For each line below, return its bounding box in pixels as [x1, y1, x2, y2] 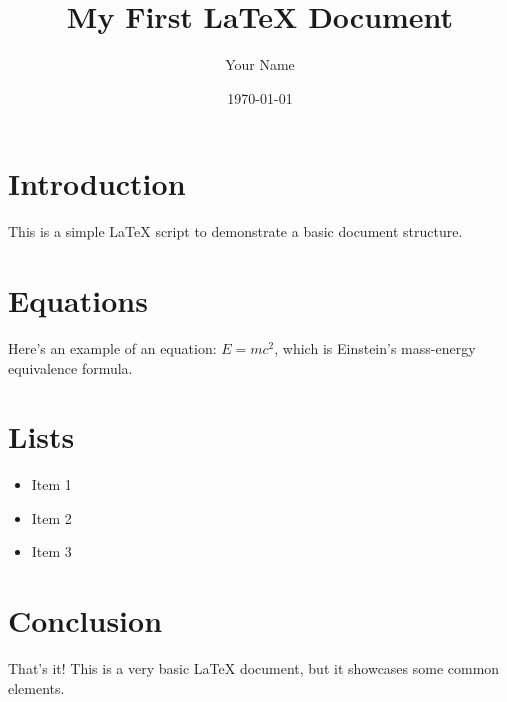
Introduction [8, 163, 186, 204]
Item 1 [31, 474, 72, 495]
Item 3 [31, 541, 72, 562]
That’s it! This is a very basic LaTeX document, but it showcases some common [8, 658, 500, 679]
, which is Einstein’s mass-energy [274, 337, 476, 358]
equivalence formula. [8, 357, 133, 378]
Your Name [225, 54, 295, 75]
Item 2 [31, 507, 72, 528]
